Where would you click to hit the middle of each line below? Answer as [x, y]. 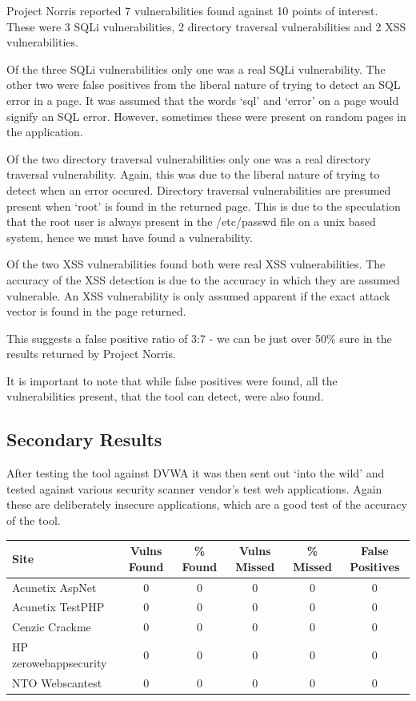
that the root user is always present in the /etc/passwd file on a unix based [191, 222]
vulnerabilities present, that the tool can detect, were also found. [165, 396]
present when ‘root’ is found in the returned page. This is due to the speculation [204, 205]
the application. [45, 132]
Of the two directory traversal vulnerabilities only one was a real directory [189, 158]
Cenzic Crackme [52, 627]
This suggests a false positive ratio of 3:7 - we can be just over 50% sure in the [199, 338]
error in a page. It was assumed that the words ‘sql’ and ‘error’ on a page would [203, 100]
